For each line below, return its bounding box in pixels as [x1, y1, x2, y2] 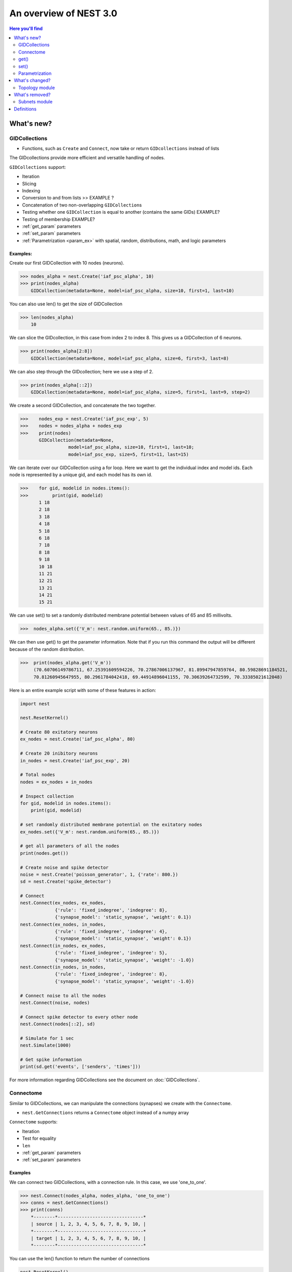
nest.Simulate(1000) [20, 1043, 71, 1048]
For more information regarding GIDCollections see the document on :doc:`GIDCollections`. [9, 1077, 200, 1083]
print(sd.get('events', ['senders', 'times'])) [20, 1064, 141, 1069]
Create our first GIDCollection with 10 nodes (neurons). [9, 260, 124, 266]
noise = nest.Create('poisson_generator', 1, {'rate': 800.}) [20, 872, 178, 877]
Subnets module [18, 99, 53, 105]
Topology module [18, 84, 55, 91]
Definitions [14, 106, 37, 112]
